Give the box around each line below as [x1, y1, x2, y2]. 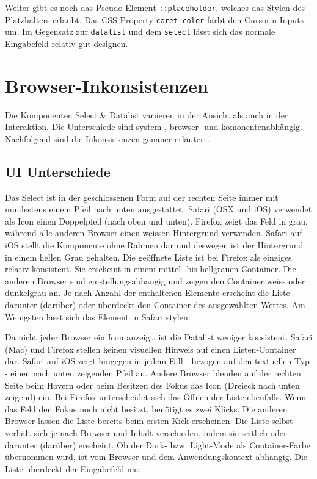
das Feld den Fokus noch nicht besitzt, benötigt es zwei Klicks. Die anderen [5, 402, 288, 415]
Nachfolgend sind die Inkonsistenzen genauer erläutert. [5, 132, 210, 145]
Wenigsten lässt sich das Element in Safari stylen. [5, 310, 191, 323]
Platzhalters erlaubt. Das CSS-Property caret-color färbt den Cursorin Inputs [5, 13, 304, 26]
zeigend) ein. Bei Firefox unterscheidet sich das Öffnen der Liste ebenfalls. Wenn [5, 391, 307, 403]
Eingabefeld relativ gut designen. [5, 37, 128, 49]
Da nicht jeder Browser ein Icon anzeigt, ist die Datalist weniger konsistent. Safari [5, 331, 313, 344]
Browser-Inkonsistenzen [5, 73, 208, 98]
